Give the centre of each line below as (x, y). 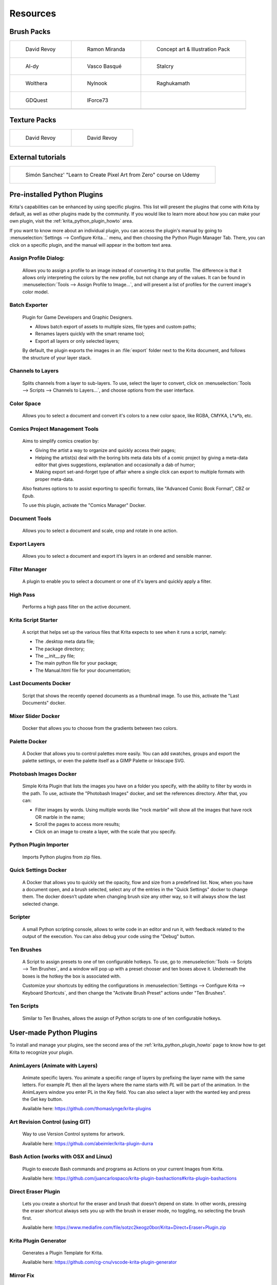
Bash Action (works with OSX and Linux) (61, 1156)
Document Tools (30, 518)
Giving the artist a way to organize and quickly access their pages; (105, 450)
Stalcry (165, 66)
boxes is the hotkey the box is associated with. (72, 976)
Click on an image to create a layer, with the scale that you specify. (106, 831)
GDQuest (36, 100)
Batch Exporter (29, 305)
